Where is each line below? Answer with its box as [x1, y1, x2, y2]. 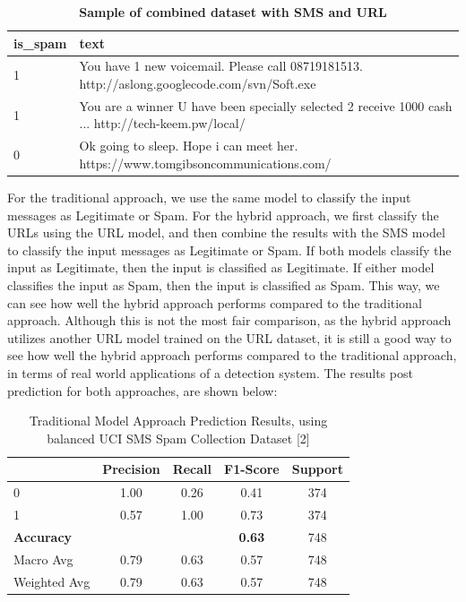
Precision [102, 460, 160, 478]
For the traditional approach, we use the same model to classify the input [7, 188, 411, 206]
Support [291, 460, 343, 478]
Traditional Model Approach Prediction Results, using [29, 411, 328, 430]
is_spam [13, 33, 67, 52]
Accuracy [13, 527, 73, 546]
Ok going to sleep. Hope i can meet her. [79, 136, 298, 155]
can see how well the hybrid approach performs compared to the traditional [7, 293, 422, 312]
